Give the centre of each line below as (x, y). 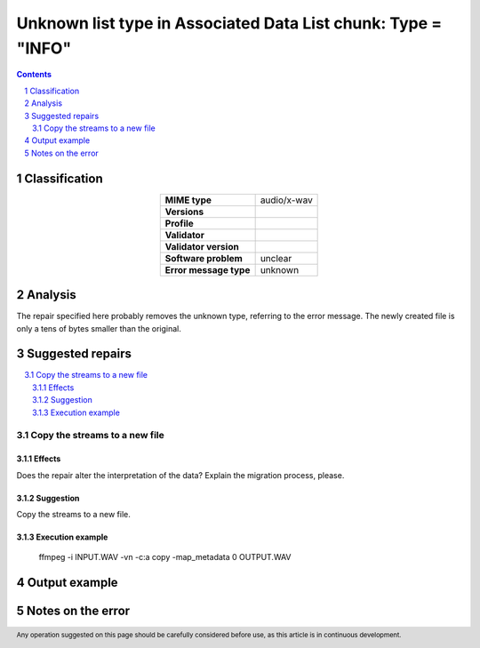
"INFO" (44, 48)
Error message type (208, 269)
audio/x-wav (286, 200)
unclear (276, 258)
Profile (180, 223)
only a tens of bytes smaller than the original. (99, 328)
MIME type (188, 200)
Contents (34, 75)
